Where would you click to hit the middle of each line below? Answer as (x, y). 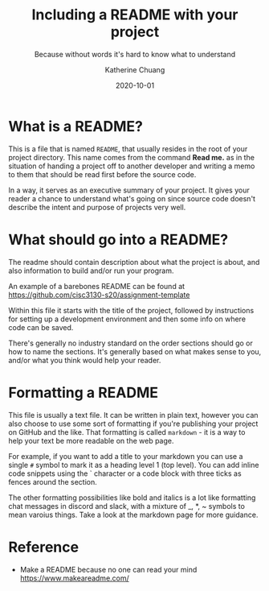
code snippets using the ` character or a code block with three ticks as (125, 473)
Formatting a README (84, 393)
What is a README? (75, 126)
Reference (43, 547)
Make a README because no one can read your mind (108, 569)
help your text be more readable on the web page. (91, 440)
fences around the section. (53, 481)
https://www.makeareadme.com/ (75, 578)
